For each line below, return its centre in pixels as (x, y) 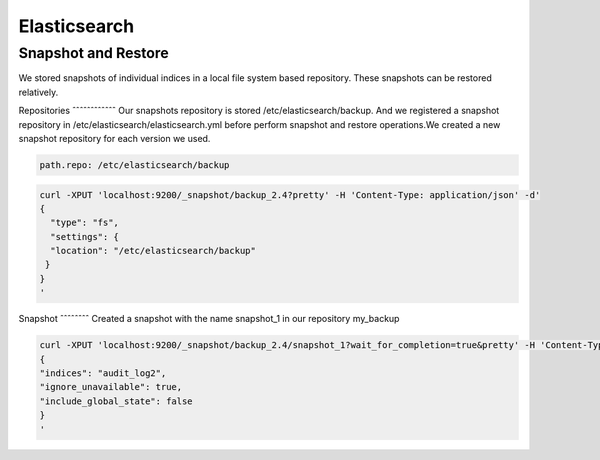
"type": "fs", (85, 223)
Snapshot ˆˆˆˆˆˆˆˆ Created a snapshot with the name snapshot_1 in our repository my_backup (209, 319)
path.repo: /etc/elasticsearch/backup (134, 164)
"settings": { (85, 236)
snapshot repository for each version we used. (114, 138)
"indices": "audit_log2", (103, 373)
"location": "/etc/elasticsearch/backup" (153, 251)
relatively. (38, 92)
